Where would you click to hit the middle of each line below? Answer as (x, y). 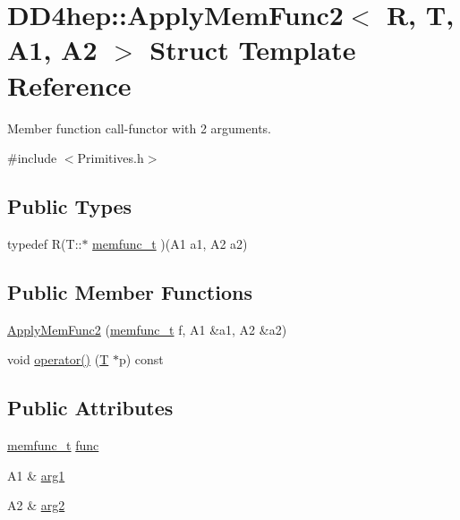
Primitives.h (111, 158)
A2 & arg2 (36, 505)
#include (32, 158)
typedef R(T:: (45, 243)
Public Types (70, 206)
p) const (141, 359)
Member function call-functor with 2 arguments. (139, 128)
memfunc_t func (53, 445)
